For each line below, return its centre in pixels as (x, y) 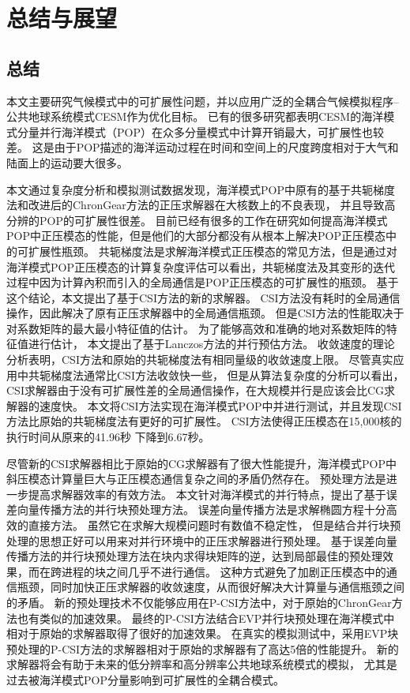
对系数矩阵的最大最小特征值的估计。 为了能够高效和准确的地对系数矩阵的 (196, 328)
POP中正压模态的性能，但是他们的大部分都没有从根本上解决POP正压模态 (196, 236)
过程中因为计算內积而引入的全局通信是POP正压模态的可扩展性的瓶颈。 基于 (203, 282)
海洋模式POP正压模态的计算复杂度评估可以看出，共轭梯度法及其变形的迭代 (201, 266)
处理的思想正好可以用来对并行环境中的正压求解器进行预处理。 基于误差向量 (202, 540)
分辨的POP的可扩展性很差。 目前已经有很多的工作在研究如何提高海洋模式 (197, 220)
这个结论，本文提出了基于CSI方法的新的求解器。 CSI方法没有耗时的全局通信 (203, 297)
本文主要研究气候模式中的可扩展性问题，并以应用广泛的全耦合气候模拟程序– (203, 101)
